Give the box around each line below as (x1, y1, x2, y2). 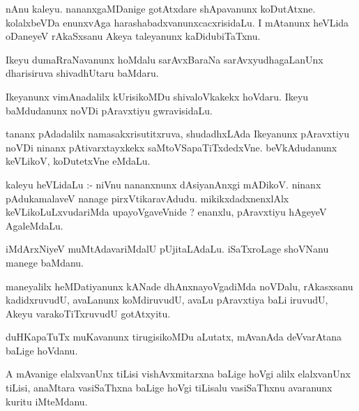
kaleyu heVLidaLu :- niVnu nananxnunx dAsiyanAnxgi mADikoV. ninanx (6, 177, 321, 191)
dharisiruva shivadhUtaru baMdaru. (6, 66, 159, 80)
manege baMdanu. (6, 255, 84, 269)
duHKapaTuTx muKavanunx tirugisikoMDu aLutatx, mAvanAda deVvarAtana (6, 329, 342, 344)
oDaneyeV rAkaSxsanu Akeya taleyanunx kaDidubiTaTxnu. (6, 29, 261, 43)
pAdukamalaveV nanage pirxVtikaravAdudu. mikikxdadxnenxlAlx (6, 190, 289, 205)
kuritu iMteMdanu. (6, 394, 88, 408)
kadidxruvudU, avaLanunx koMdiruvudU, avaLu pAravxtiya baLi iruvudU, (6, 292, 328, 307)
